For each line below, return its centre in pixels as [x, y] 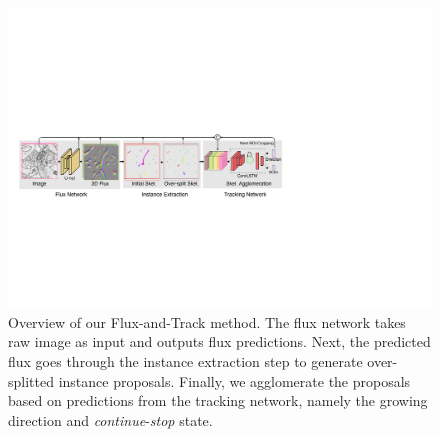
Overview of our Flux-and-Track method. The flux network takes [207, 321]
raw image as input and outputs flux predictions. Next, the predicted [219, 341]
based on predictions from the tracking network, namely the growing [218, 400]
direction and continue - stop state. [110, 419]
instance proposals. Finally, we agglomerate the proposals [234, 380]
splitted [31, 380]
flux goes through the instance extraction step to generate [185, 360]
